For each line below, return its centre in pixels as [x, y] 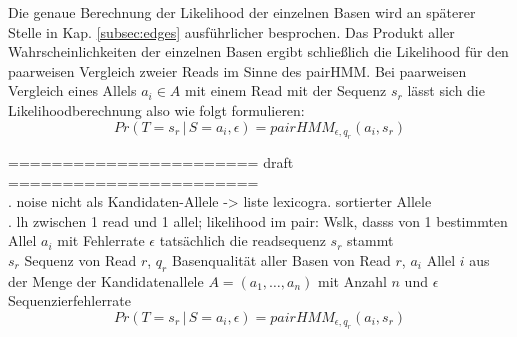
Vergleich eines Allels [72, 90]
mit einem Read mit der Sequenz [286, 90]
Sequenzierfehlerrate [70, 300]
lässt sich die [446, 90]
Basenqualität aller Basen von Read [281, 259]
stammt [370, 240]
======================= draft [151, 161]
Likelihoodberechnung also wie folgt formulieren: [156, 109]
